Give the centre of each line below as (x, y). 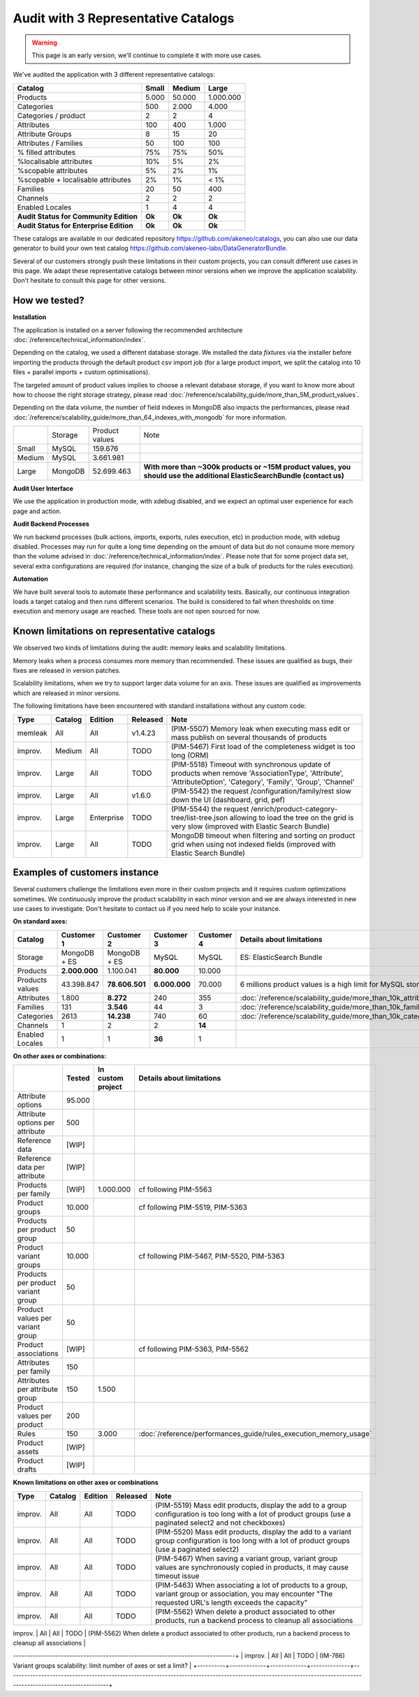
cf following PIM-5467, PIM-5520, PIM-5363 (212, 1257)
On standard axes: (40, 921)
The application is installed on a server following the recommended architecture (128, 330)
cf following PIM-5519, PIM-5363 (193, 1208)
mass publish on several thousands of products (249, 737)
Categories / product (51, 115)
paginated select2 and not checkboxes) (220, 1522)
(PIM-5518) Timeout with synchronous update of (251, 764)
